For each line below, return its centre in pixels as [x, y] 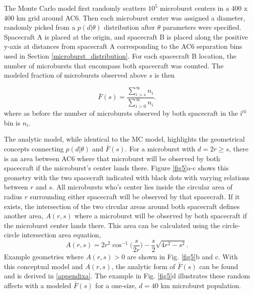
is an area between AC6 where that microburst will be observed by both [112, 158]
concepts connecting [34, 148]
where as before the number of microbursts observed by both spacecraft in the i [123, 113]
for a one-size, [116, 285]
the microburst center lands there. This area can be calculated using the [112, 225]
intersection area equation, [61, 235]
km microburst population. [201, 285]
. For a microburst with [160, 148]
